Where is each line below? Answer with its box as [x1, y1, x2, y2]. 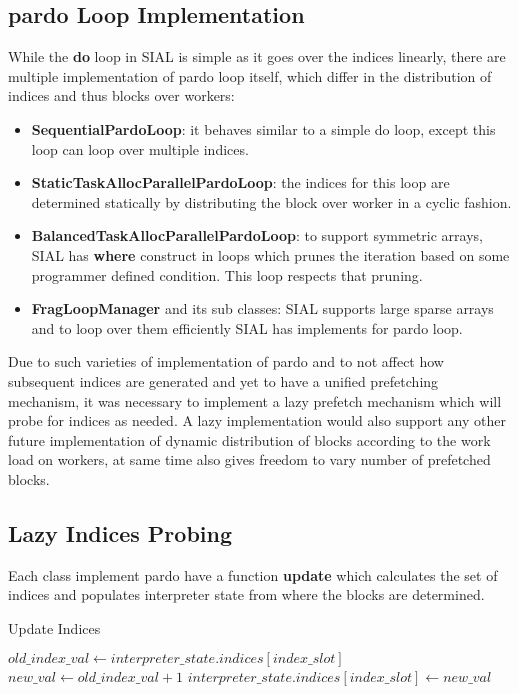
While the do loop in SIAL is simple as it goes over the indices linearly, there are [8, 46, 506, 67]
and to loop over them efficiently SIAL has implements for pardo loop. [31, 317, 463, 338]
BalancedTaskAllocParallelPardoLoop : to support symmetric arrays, [31, 225, 483, 246]
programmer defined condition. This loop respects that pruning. [31, 264, 423, 285]
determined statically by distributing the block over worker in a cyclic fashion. [31, 191, 512, 212]
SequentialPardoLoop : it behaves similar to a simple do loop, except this [31, 118, 496, 139]
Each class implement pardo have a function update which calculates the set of [8, 564, 498, 585]
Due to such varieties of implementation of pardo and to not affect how [8, 351, 444, 372]
